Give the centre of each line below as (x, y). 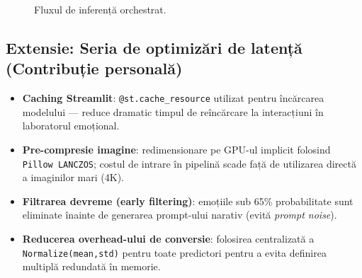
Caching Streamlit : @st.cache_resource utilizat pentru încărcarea (173, 98)
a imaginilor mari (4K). (73, 177)
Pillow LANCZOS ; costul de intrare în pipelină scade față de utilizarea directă (189, 163)
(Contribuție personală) (94, 68)
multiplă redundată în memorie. (91, 266)
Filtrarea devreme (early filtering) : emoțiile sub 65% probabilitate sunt (188, 201)
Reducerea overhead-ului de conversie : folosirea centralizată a (168, 239)
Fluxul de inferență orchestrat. (100, 9)
